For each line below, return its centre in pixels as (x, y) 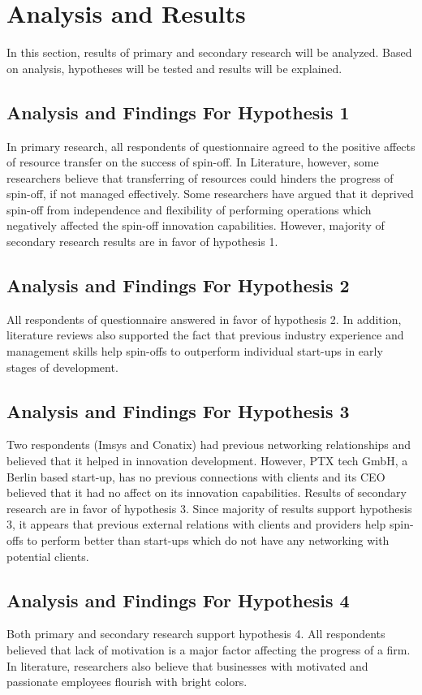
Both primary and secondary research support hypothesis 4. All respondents (196, 634)
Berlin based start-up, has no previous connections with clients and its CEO (196, 476)
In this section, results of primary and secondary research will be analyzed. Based (209, 52)
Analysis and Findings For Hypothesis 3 (178, 410)
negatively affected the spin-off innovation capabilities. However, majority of (196, 225)
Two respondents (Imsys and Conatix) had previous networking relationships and (209, 445)
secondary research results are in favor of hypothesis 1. (142, 242)
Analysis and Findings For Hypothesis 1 (178, 112)
